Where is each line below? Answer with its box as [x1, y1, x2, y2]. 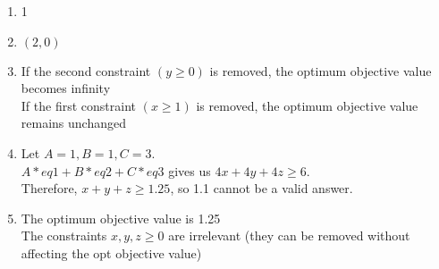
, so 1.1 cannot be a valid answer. [170, 179, 353, 198]
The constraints [21, 226, 107, 245]
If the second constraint [21, 61, 151, 80]
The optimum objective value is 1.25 [21, 208, 221, 227]
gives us [168, 161, 211, 180]
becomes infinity [21, 79, 111, 97]
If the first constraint [21, 96, 136, 114]
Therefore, [21, 179, 78, 198]
